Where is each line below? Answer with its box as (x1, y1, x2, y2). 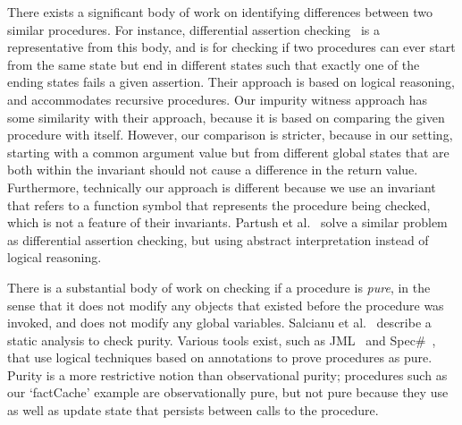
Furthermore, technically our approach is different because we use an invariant (7, 177, 436, 196)
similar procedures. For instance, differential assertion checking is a (7, 20, 380, 38)
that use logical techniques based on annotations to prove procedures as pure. (7, 348, 433, 367)
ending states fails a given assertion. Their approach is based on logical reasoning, (7, 72, 455, 91)
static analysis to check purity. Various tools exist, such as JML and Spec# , (7, 330, 436, 349)
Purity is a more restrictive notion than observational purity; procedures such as (7, 365, 448, 384)
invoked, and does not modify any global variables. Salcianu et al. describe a (7, 313, 432, 332)
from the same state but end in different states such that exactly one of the (7, 55, 420, 73)
